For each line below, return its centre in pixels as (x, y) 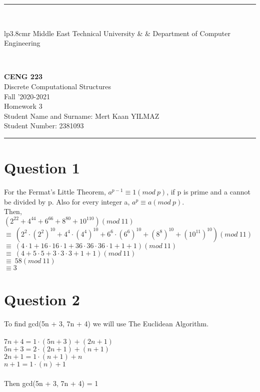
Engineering (22, 43)
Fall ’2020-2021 (27, 96)
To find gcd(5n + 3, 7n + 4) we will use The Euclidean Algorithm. (106, 323)
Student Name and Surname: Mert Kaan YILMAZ (82, 116)
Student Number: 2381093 (44, 126)
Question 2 (42, 300)
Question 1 (42, 168)
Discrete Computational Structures (57, 86)
